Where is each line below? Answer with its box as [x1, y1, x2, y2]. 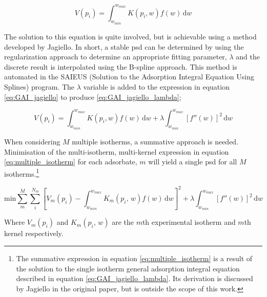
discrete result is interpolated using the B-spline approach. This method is [4, 61, 237, 72]
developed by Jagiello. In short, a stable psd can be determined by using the [4, 41, 244, 52]
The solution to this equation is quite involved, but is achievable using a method [4, 31, 257, 41]
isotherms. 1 [4, 166, 39, 179]
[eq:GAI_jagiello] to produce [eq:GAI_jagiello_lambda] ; [4, 91, 181, 102]
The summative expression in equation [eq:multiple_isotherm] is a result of [16, 253, 253, 264]
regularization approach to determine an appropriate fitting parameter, [4, 51, 227, 62]
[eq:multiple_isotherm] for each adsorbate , [4, 156, 137, 167]
